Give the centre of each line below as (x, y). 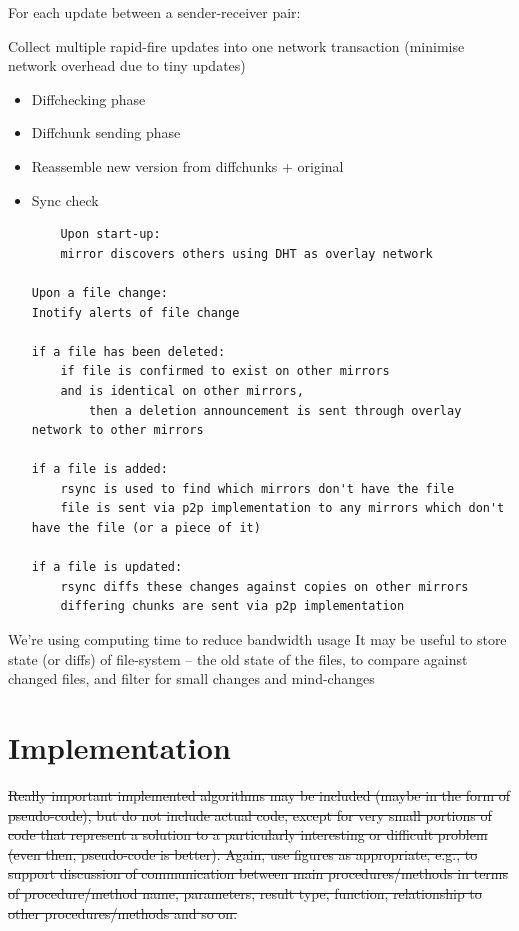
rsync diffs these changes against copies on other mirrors (264, 586)
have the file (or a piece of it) (146, 528)
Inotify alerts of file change (135, 312)
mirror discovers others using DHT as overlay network (246, 253)
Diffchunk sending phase (106, 132)
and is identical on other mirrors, (182, 390)
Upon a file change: (99, 292)
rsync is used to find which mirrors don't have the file (257, 488)
